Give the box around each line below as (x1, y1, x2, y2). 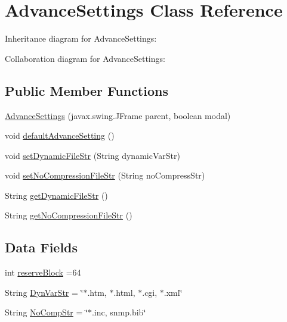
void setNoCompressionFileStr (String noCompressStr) (5, 169, 205, 182)
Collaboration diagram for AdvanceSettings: (5, 52, 165, 64)
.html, (113, 286, 135, 298)
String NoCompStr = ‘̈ (5, 306, 88, 318)
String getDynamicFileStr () (5, 189, 108, 201)
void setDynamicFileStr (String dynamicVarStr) (5, 149, 180, 161)
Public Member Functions (5, 81, 168, 99)
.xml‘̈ (163, 286, 183, 298)
